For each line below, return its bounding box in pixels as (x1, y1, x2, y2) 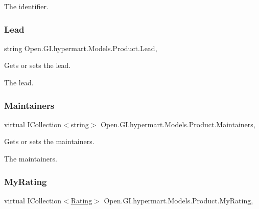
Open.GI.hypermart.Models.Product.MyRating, (104, 195, 253, 205)
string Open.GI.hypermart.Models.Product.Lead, (4, 42, 157, 53)
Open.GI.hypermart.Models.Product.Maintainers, (101, 119, 255, 129)
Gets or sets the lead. (4, 60, 71, 71)
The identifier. (4, 1, 49, 11)
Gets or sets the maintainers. (4, 136, 95, 147)
